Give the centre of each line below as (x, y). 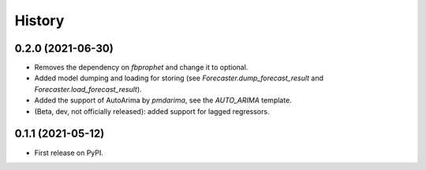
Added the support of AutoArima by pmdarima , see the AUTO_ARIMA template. (163, 100)
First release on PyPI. (69, 153)
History (39, 20)
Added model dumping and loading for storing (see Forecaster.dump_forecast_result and (179, 78)
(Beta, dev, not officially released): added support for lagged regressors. (152, 111)
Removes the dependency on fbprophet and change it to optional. (141, 68)
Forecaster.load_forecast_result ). (88, 89)
